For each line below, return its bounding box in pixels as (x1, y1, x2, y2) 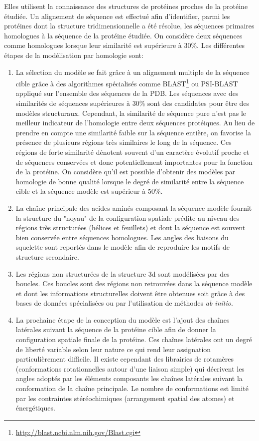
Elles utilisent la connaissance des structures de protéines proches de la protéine (4, 1, 248, 11)
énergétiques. (15, 403, 55, 413)
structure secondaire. (15, 251, 79, 262)
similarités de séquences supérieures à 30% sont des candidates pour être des (15, 98, 250, 108)
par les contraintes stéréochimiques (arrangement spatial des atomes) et (15, 393, 235, 403)
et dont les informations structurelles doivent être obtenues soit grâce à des (15, 288, 245, 298)
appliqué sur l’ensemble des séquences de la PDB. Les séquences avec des (15, 88, 239, 98)
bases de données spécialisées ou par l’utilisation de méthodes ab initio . (15, 298, 233, 308)
